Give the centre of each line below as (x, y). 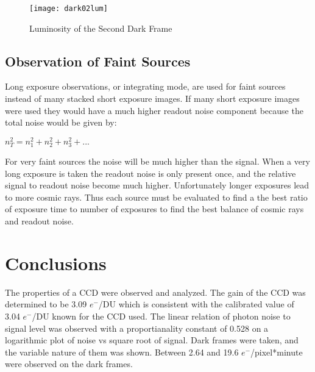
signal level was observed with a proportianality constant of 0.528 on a (137, 328)
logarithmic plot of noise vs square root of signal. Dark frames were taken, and (152, 340)
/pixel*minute (277, 352)
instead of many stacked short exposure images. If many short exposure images (152, 98)
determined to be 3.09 (46, 304)
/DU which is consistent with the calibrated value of (196, 304)
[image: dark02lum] (69, 9)
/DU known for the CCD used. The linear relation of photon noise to (161, 316)
